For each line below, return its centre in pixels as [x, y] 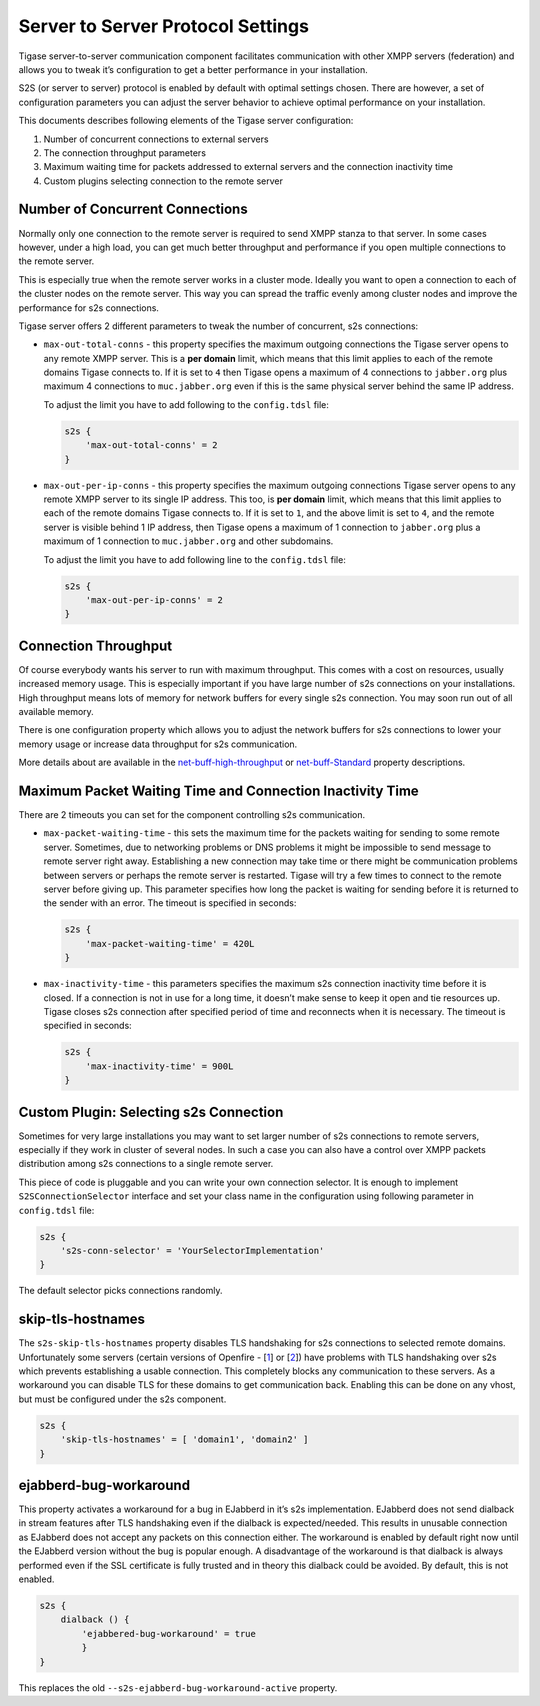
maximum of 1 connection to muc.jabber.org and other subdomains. [188, 541]
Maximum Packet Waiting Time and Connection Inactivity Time [218, 791]
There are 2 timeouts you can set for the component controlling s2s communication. [192, 815]
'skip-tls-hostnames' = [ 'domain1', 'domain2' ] [184, 1439]
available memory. [56, 712]
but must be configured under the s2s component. [122, 1399]
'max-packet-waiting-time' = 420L [170, 943]
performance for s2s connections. [89, 307]
